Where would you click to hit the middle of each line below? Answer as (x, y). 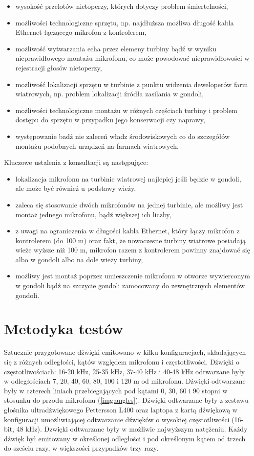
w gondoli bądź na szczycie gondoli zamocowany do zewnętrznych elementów (130, 285)
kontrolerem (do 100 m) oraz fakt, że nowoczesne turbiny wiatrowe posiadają (131, 240)
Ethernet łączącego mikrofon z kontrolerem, (81, 32)
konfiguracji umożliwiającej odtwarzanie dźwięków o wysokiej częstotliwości (117, 419)
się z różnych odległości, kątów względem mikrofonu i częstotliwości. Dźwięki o (122, 361)
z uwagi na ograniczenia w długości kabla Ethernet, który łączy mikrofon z (127, 231)
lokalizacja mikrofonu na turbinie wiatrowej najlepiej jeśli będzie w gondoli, (128, 178)
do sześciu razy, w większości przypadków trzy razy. (81, 448)
